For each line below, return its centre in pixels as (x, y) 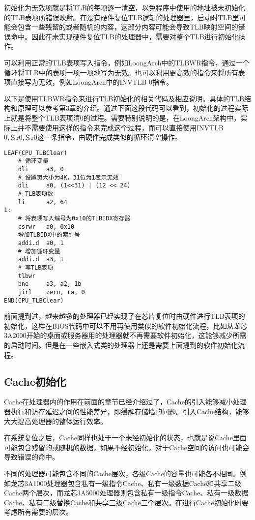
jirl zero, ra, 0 (51, 292)
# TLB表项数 (36, 194)
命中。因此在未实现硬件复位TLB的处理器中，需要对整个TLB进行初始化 (125, 36)
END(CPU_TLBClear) (34, 300)
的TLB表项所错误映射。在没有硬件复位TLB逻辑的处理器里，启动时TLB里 (122, 17)
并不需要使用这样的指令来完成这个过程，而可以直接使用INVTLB (120, 127)
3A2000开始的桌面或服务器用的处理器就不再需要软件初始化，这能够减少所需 (125, 335)
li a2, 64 (42, 202)
